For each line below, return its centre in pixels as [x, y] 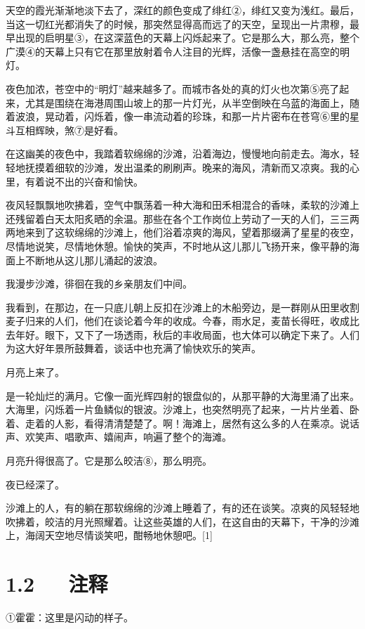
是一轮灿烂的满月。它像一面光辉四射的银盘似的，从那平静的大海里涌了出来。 [182, 395]
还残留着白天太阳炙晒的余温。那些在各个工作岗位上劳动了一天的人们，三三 [178, 218]
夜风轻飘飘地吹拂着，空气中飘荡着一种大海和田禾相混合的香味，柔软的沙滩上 [182, 205]
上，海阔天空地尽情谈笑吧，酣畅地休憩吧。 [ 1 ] [109, 535]
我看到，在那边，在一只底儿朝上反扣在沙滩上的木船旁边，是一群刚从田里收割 [182, 307]
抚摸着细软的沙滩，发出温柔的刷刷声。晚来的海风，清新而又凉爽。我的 [187, 167]
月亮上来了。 [35, 372]
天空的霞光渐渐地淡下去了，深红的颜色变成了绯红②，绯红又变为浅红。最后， [182, 10]
